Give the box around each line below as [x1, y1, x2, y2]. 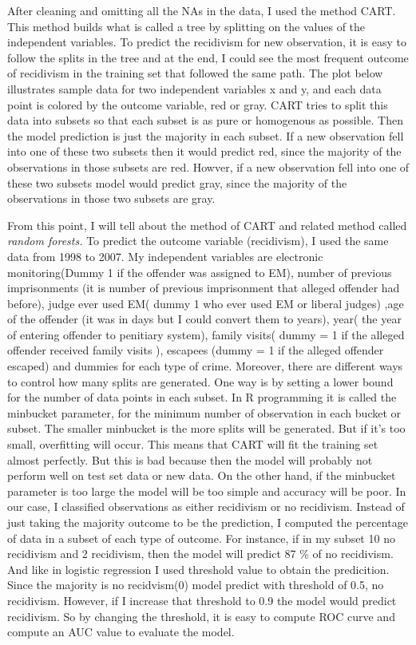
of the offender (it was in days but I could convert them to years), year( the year [7, 311, 402, 327]
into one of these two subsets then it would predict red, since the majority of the [7, 143, 402, 160]
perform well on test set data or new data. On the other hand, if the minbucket [7, 467, 396, 484]
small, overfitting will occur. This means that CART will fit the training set [7, 436, 378, 453]
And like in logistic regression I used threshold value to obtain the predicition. [7, 560, 390, 577]
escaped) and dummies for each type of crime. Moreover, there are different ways [7, 358, 403, 374]
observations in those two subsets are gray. [7, 190, 216, 207]
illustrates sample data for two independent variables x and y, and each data [7, 80, 382, 97]
